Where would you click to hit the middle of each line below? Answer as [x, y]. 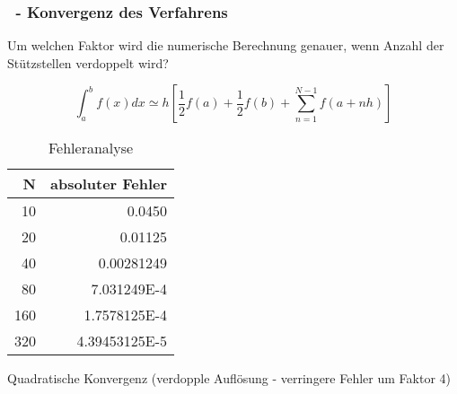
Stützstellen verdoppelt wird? [88, 62]
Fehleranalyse [91, 148]
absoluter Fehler [109, 184]
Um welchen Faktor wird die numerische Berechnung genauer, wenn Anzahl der [226, 45]
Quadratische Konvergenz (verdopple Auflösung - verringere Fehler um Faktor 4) [229, 378]
